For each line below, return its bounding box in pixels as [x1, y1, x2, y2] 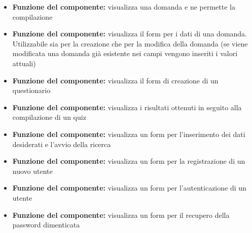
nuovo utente [12, 165, 53, 176]
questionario [12, 85, 51, 96]
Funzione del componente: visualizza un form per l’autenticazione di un [12, 182, 246, 193]
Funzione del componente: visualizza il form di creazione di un [12, 75, 219, 85]
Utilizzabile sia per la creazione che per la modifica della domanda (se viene [12, 38, 248, 49]
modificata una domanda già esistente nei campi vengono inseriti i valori [12, 48, 238, 59]
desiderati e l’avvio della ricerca [12, 138, 111, 149]
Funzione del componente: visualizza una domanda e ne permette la [12, 2, 235, 12]
